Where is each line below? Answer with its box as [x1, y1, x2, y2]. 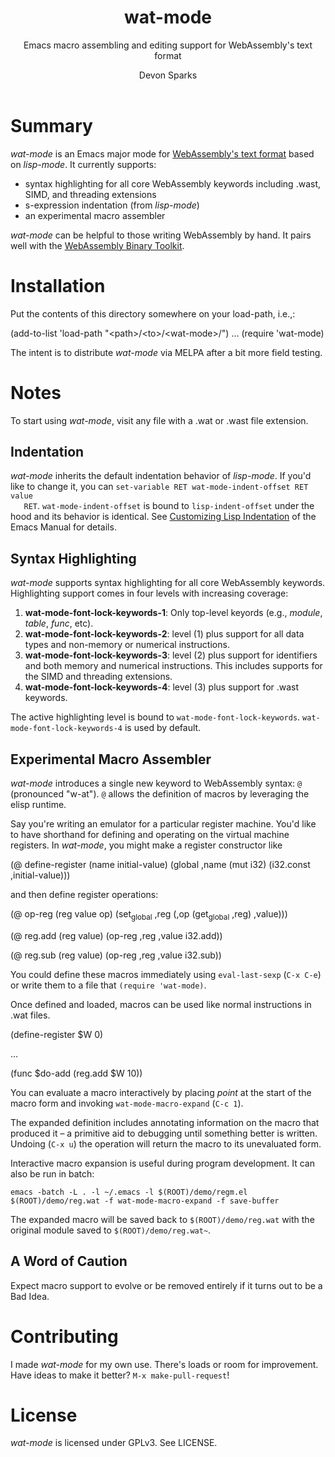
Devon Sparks [138, 69, 198, 81]
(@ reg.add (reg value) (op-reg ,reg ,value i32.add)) [10, 929, 223, 941]
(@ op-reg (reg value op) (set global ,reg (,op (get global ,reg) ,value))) [10, 908, 288, 922]
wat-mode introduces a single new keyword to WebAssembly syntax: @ [10, 777, 303, 789]
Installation [10, 274, 106, 297]
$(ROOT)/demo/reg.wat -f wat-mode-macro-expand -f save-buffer [10, 1196, 280, 1206]
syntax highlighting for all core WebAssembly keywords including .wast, [24, 177, 321, 190]
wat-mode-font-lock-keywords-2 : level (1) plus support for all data [24, 628, 305, 640]
